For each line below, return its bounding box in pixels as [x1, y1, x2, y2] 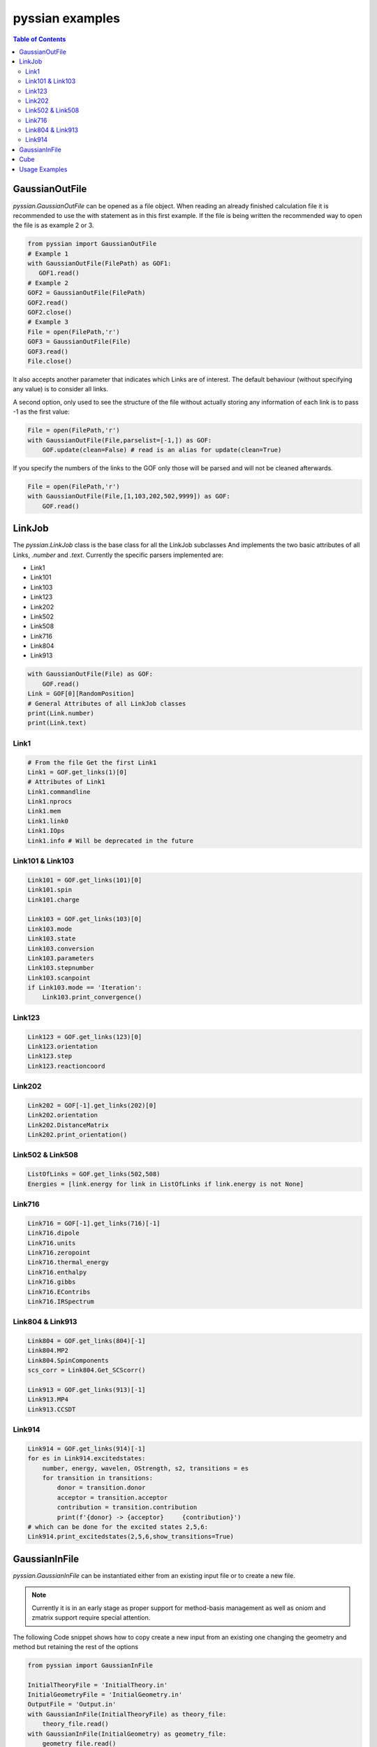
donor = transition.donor [57, 1484, 146, 1492]
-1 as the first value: [13, 407, 70, 416]
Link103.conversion [27, 944, 94, 952]
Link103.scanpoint [27, 973, 91, 982]
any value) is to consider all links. [13, 385, 108, 393]
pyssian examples [13, 10, 120, 26]
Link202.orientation [27, 1111, 98, 1119]
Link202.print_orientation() [27, 1131, 128, 1139]
